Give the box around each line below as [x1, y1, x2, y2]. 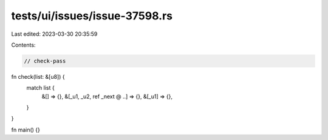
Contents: [11, 41, 36, 48]
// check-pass [24, 58, 66, 64]
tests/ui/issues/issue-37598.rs [11, 9, 173, 22]
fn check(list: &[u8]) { [11, 73, 65, 80]
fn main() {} [11, 126, 41, 133]
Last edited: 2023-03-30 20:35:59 [11, 30, 98, 38]
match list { [26, 84, 55, 92]
